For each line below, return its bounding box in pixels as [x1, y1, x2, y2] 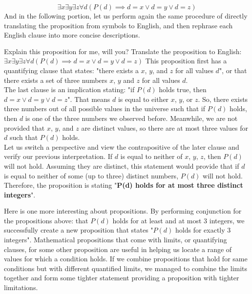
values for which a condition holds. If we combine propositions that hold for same [4, 254, 248, 264]
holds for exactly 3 [175, 225, 231, 235]
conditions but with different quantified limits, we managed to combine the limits [4, 263, 248, 273]
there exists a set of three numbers [4, 75, 107, 85]
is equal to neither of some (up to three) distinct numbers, [4, 170, 179, 180]
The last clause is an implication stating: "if [4, 84, 135, 95]
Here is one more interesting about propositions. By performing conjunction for [4, 206, 242, 216]
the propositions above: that [4, 215, 88, 225]
